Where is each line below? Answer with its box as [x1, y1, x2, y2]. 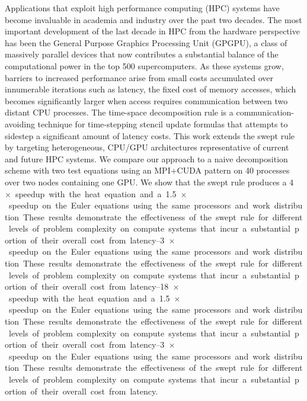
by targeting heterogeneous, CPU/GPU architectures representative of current [5, 141, 289, 153]
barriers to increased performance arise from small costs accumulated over [5, 71, 274, 84]
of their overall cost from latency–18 [30, 280, 169, 293]
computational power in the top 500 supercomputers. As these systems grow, [5, 59, 284, 72]
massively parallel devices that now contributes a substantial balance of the [5, 48, 279, 60]
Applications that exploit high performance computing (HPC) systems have [5, 2, 280, 14]
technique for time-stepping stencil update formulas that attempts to [37, 117, 288, 130]
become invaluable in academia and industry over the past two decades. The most [5, 13, 302, 25]
